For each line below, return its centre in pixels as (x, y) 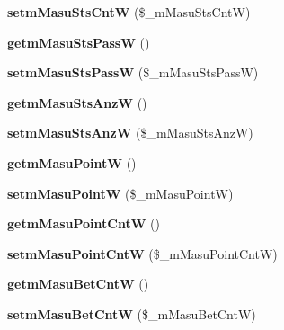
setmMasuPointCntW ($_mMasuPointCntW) (142, 253)
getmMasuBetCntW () (78, 284)
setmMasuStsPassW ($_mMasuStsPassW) (133, 72)
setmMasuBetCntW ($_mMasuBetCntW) (132, 313)
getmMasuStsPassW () (79, 42)
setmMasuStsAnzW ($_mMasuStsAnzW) (130, 133)
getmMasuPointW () (72, 162)
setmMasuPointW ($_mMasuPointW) (120, 193)
